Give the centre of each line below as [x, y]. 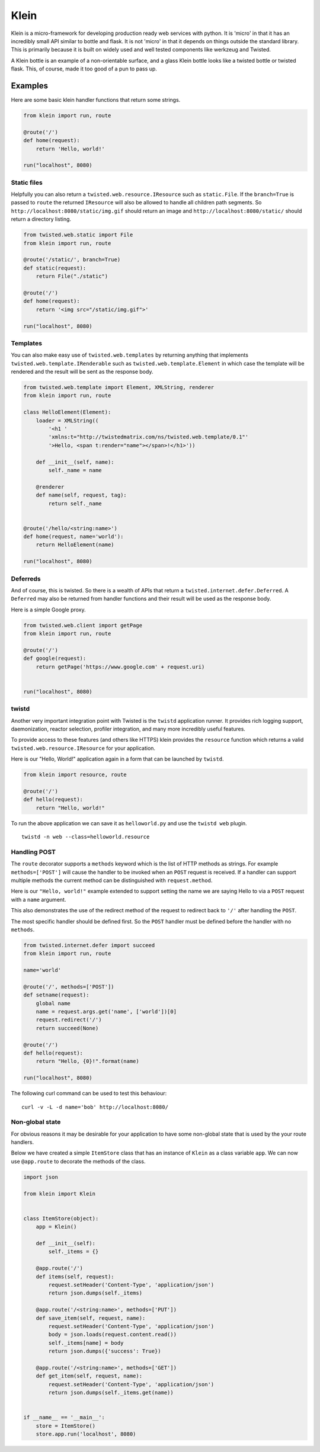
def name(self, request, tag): [81, 495]
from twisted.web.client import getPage [83, 625]
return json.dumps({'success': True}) [105, 1351]
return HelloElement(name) [75, 545]
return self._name [75, 503]
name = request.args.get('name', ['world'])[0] [106, 1012]
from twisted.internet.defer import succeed [89, 945]
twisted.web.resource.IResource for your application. [83, 748]
